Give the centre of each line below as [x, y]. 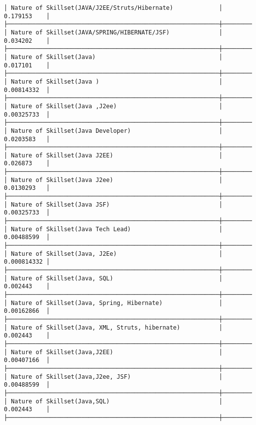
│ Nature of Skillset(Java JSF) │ [113, 204]
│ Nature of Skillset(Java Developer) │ [113, 131]
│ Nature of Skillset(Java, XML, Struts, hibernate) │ [113, 327]
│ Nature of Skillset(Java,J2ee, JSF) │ [113, 377]
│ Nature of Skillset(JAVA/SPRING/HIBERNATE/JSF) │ [113, 32]
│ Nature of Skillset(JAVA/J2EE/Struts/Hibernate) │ [113, 8]
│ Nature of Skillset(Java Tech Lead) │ [113, 229]
